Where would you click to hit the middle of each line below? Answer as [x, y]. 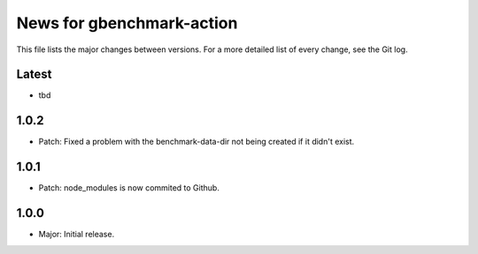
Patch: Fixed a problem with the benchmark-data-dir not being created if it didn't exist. [197, 142]
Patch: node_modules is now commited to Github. [129, 188]
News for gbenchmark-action [127, 23]
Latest [34, 75]
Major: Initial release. [77, 235]
